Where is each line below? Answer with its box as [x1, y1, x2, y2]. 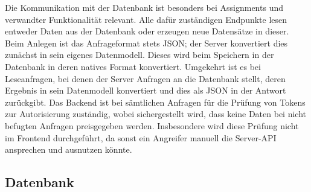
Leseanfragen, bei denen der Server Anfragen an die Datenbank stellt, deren [5, 72, 286, 85]
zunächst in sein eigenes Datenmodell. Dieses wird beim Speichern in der [5, 48, 274, 61]
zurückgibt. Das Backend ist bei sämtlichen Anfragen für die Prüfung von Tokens [5, 95, 306, 108]
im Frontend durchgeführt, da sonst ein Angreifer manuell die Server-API [5, 131, 277, 144]
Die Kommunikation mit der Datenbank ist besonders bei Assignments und [5, 1, 283, 13]
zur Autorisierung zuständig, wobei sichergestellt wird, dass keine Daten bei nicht [5, 107, 307, 120]
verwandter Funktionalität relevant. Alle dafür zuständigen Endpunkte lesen [5, 13, 287, 25]
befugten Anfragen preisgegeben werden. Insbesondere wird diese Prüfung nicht [5, 119, 299, 132]
